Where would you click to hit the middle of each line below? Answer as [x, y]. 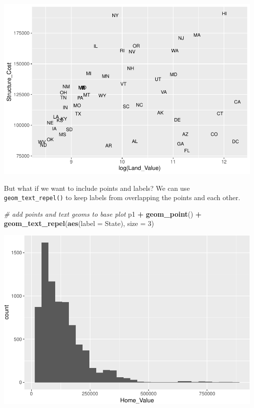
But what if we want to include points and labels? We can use [97, 188]
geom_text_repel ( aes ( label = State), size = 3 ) [79, 223]
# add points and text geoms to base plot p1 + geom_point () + [103, 214]
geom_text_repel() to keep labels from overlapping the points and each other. [122, 197]
